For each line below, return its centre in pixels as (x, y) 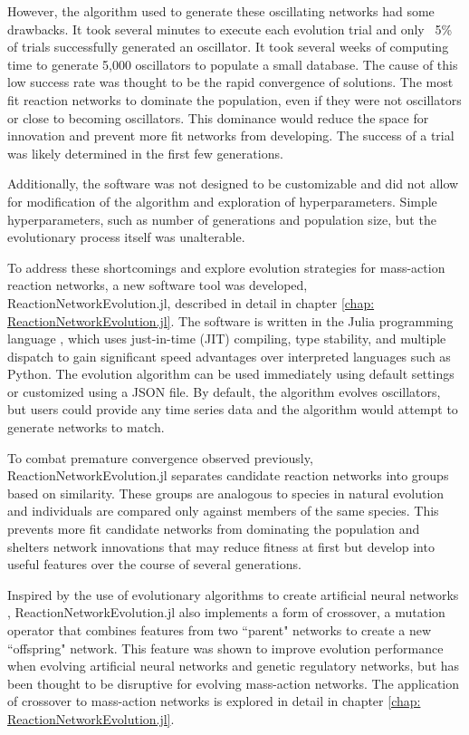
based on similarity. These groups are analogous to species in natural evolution (226, 493)
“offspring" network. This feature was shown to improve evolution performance (225, 648)
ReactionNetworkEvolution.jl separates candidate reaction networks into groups (228, 475)
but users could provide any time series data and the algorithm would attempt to (233, 409)
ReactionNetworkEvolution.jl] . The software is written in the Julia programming (230, 320)
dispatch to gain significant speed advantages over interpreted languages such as (229, 356)
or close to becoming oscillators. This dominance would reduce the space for (218, 117)
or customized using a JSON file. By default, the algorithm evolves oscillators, (224, 391)
